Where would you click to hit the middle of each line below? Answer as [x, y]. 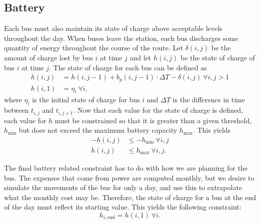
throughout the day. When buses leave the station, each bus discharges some [121, 38]
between [16, 110]
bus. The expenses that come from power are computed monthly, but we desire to [129, 177]
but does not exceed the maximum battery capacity [98, 130]
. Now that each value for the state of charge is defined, [158, 110]
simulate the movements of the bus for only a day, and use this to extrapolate [123, 187]
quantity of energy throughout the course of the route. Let [93, 48]
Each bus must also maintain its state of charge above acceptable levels [113, 28]
